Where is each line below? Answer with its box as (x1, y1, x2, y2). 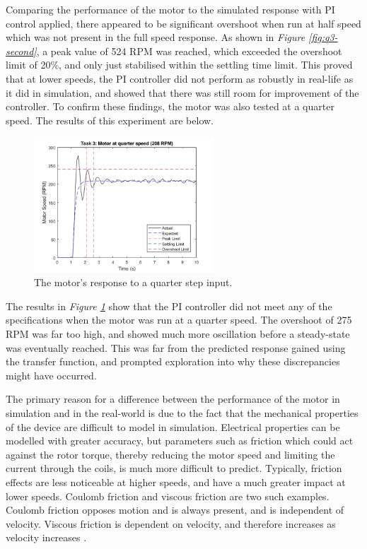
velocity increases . (6, 530, 87, 545)
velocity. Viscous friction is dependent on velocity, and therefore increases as (6, 516, 336, 531)
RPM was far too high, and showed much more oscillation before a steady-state (6, 326, 350, 341)
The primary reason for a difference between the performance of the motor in (6, 391, 340, 406)
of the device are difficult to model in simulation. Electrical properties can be (6, 419, 340, 434)
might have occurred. (6, 367, 97, 382)
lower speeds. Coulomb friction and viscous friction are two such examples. (6, 488, 330, 503)
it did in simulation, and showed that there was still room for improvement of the (6, 85, 359, 100)
